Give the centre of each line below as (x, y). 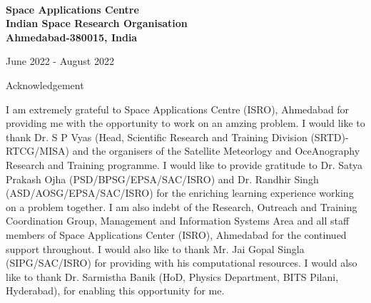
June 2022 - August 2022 (60, 61)
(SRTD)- (330, 137)
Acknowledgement (45, 84)
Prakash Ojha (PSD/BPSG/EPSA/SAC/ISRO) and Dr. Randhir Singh (162, 179)
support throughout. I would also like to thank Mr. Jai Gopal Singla (155, 248)
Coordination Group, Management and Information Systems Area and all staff (178, 221)
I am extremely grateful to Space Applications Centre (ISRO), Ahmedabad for (178, 109)
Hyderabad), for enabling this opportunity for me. (115, 291)
